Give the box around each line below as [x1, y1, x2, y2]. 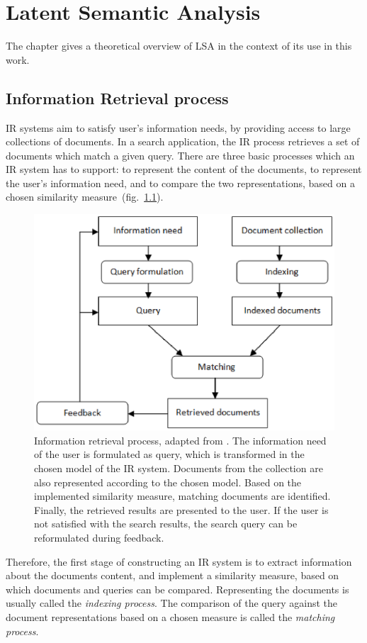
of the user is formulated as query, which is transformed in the [34, 447, 305, 462]
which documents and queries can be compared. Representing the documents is [6, 581, 349, 596]
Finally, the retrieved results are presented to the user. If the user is [34, 502, 329, 517]
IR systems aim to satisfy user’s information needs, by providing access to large [6, 120, 351, 135]
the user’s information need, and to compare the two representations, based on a [6, 175, 355, 190]
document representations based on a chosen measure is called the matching [6, 609, 335, 624]
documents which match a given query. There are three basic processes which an [6, 147, 355, 162]
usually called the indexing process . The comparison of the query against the [6, 596, 338, 610]
